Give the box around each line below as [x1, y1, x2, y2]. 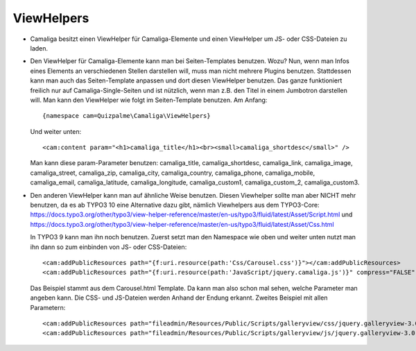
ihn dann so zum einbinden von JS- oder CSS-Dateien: [30, 243, 187, 251]
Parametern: [30, 303, 66, 311]
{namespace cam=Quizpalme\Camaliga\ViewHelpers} [42, 112, 211, 120]
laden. [30, 44, 49, 52]
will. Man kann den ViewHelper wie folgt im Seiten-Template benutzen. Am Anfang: [30, 96, 268, 104]
